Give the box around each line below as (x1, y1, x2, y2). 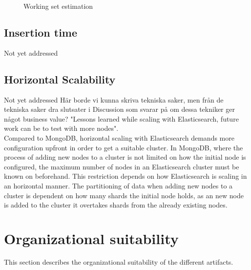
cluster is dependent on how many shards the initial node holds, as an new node (4, 190, 244, 200)
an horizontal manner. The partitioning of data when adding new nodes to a (4, 180, 233, 190)
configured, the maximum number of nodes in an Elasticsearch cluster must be (4, 161, 239, 171)
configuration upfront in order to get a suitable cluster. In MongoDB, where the (4, 142, 243, 152)
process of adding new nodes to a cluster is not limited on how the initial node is (4, 152, 246, 162)
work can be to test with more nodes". (4, 123, 119, 133)
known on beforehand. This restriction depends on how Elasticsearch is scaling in (4, 171, 247, 181)
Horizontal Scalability (4, 71, 116, 86)
